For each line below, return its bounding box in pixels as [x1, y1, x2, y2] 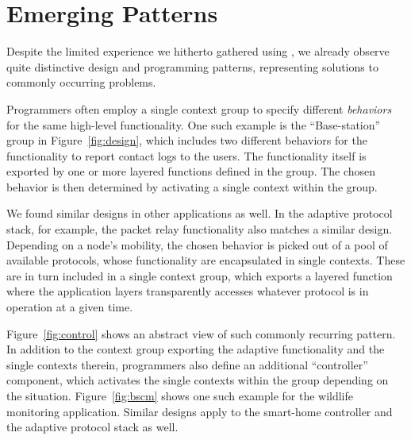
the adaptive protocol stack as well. [6, 419, 179, 435]
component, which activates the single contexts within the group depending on [6, 372, 389, 388]
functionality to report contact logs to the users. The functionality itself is [6, 147, 367, 164]
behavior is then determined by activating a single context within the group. [6, 178, 378, 195]
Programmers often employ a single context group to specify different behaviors [6, 100, 392, 117]
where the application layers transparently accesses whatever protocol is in [6, 283, 369, 299]
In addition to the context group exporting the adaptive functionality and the [6, 341, 385, 357]
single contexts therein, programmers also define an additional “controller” [6, 356, 368, 372]
